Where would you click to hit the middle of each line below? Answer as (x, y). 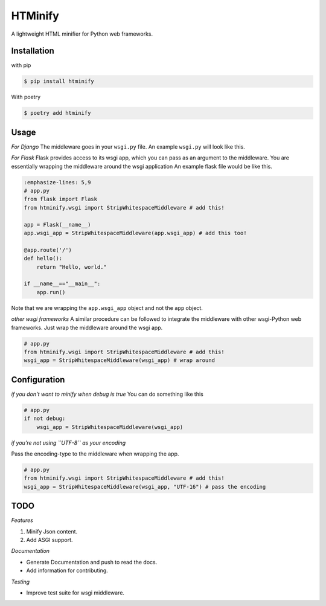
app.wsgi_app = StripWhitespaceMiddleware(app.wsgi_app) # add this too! (135, 233)
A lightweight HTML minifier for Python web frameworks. (82, 34)
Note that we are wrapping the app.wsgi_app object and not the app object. (107, 308)
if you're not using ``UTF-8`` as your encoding (69, 443)
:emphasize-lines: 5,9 (57, 182)
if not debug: (45, 419)
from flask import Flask (61, 199)
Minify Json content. (52, 531)
